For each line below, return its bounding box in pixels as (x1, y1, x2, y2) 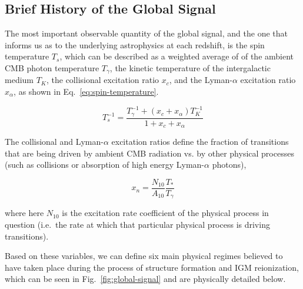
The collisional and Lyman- (5, 135, 104, 148)
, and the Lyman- (169, 74, 232, 86)
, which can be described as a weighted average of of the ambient (59, 50, 294, 62)
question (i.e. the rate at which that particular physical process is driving (5, 218, 270, 230)
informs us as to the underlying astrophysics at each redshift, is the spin (5, 38, 265, 51)
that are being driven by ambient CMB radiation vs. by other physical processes (5, 147, 294, 159)
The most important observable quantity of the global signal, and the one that (5, 27, 288, 39)
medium (5, 74, 34, 86)
